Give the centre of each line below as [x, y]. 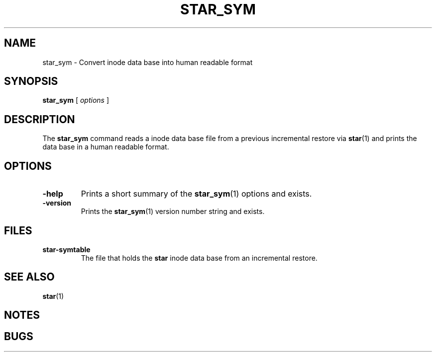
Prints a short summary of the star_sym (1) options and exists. [196, 194]
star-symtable [66, 249]
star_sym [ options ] [76, 100]
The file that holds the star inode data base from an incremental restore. [199, 258]
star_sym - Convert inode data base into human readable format [148, 62]
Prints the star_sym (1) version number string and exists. [173, 212]
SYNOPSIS [31, 81]
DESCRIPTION [40, 119]
